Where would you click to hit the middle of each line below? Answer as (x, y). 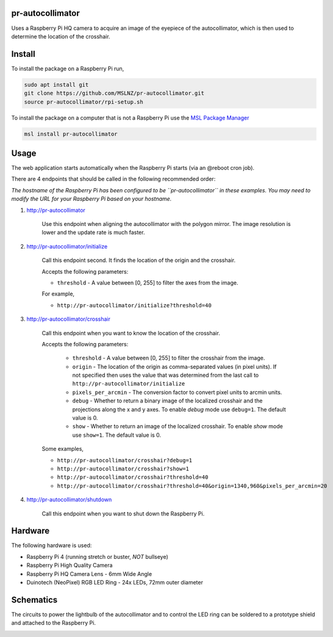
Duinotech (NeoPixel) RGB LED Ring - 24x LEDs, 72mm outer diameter (115, 583)
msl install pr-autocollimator (71, 134)
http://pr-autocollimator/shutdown (69, 500)
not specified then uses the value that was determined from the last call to (166, 375)
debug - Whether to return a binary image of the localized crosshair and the (167, 401)
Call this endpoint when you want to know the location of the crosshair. (131, 333)
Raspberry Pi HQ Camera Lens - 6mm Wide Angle (89, 573)
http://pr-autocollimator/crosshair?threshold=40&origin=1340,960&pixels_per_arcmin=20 (192, 486)
